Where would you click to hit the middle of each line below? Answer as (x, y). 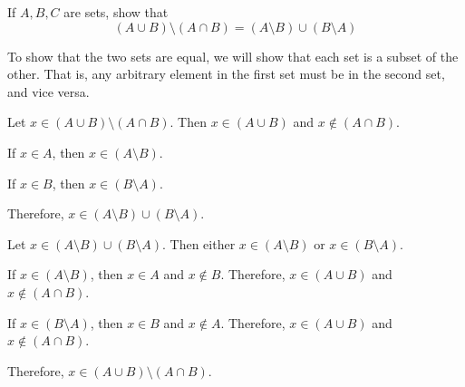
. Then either (199, 243)
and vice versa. (48, 91)
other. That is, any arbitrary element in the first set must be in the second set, (226, 74)
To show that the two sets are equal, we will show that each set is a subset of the (233, 56)
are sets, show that (116, 12)
